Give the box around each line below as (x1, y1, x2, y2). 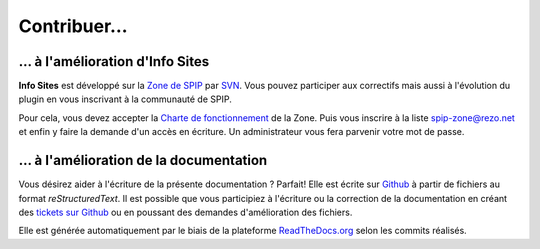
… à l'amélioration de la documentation (18, 152, 268, 169)
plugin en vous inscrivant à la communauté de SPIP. (18, 93, 232, 105)
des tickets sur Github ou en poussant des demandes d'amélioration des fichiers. (18, 206, 353, 218)
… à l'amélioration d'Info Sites (18, 53, 210, 70)
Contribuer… (18, 15, 129, 37)
